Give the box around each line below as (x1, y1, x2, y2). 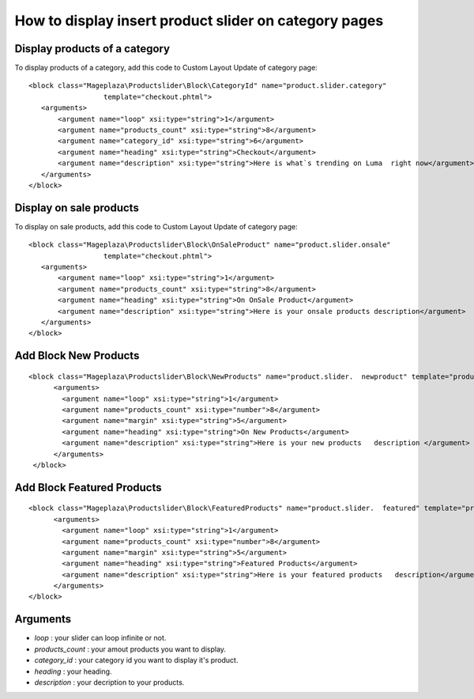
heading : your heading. (34, 667, 112, 676)
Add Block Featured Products (14, 481, 162, 494)
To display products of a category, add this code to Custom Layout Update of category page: (14, 63, 318, 73)
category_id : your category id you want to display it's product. (34, 656, 239, 665)
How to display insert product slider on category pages (14, 12, 384, 29)
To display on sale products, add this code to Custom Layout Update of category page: (14, 221, 298, 231)
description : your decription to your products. (34, 677, 185, 687)
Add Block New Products (14, 349, 140, 363)
